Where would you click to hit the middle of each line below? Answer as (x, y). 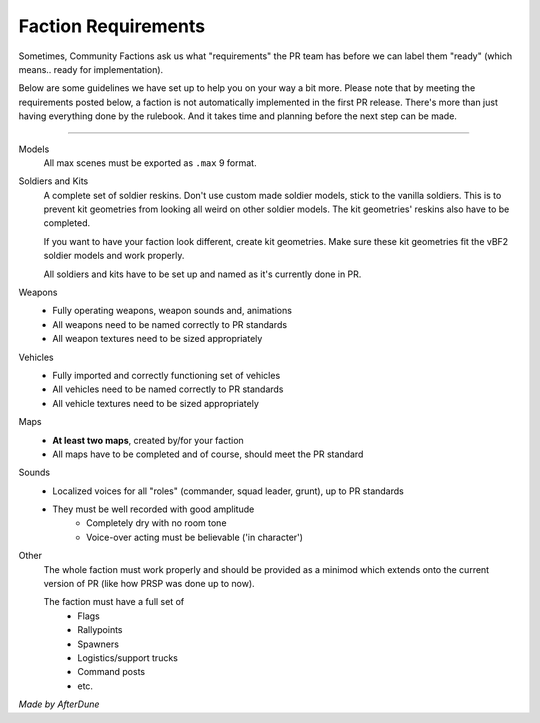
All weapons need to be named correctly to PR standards (170, 324)
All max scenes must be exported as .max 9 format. (150, 162)
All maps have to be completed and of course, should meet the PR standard (208, 454)
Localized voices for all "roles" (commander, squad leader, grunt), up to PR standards (228, 491)
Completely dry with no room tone (156, 523)
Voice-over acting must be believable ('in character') (195, 537)
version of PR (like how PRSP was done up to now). (149, 584)
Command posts (111, 672)
